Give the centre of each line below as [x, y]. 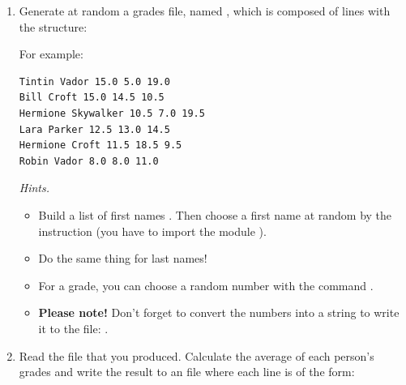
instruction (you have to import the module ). [152, 231]
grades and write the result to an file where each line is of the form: [187, 372]
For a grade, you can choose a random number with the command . [206, 285]
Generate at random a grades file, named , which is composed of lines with [205, 11]
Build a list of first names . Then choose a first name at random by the [215, 214]
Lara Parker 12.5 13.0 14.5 [94, 129]
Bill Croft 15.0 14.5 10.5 [92, 98]
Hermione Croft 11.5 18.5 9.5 [100, 145]
